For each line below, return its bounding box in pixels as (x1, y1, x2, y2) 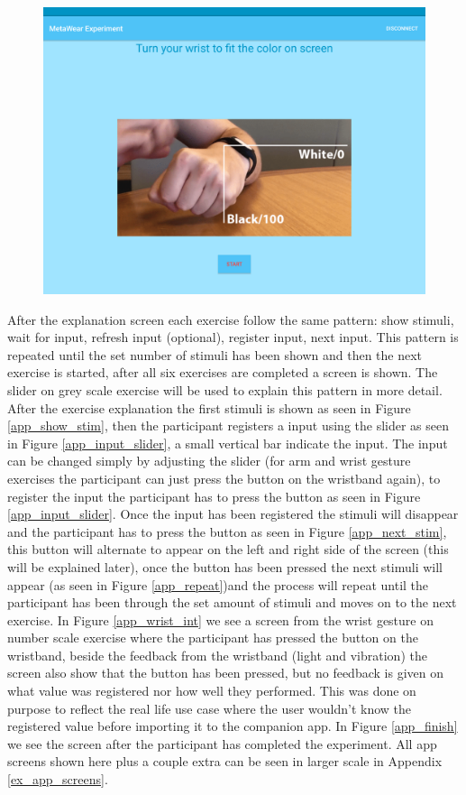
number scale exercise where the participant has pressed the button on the (7, 628, 418, 647)
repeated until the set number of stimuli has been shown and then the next (7, 345, 423, 364)
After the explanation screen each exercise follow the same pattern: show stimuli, (7, 310, 454, 328)
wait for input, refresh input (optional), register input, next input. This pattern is (7, 328, 459, 347)
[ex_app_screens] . (7, 770, 108, 789)
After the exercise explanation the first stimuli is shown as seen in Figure (7, 398, 411, 417)
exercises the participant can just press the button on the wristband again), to (7, 468, 441, 487)
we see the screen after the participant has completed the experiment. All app (7, 734, 437, 753)
